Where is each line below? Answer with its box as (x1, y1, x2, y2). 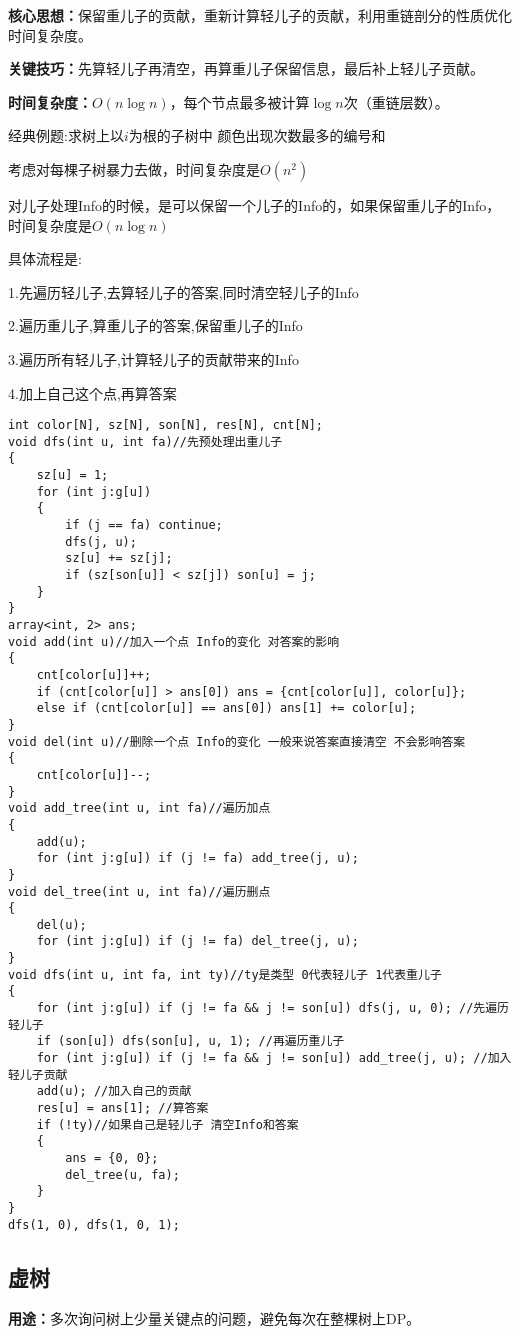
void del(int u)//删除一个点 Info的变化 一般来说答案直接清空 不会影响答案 (8, 734, 466, 749)
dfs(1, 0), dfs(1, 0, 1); (8, 1217, 180, 1232)
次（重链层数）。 (343, 91, 449, 112)
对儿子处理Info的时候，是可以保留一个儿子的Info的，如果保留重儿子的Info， (8, 194, 501, 215)
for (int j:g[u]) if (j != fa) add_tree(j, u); (36, 851, 359, 866)
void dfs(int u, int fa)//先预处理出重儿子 (8, 434, 283, 449)
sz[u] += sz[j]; (65, 551, 173, 566)
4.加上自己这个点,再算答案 (8, 382, 177, 403)
